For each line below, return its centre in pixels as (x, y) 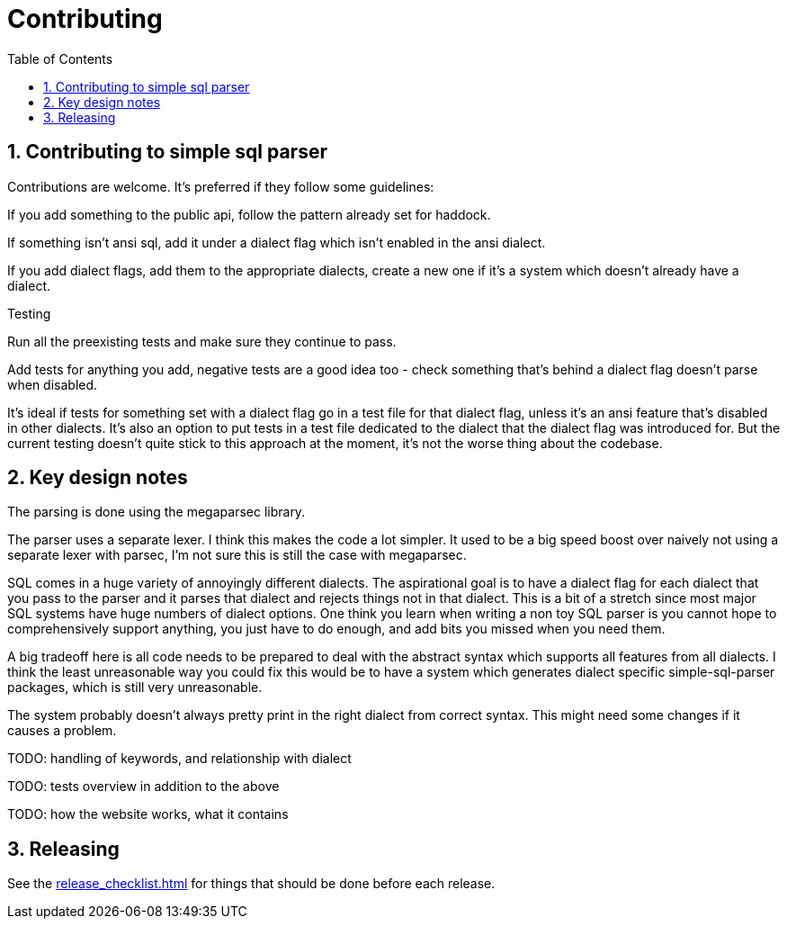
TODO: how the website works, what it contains (148, 814)
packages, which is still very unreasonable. (135, 688)
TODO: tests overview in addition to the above (143, 787)
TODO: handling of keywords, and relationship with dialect (179, 759)
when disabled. (53, 384)
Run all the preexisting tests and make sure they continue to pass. (202, 341)
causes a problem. (62, 731)
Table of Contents (60, 58)
